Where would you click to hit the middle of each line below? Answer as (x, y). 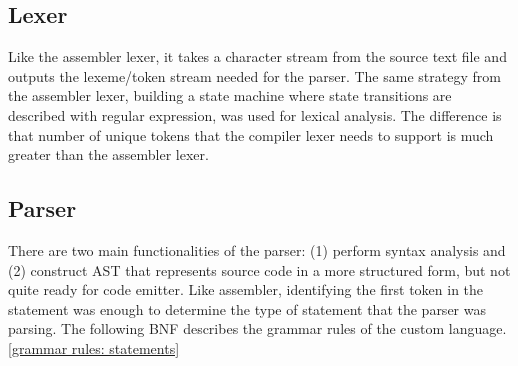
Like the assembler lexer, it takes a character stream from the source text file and (257, 56)
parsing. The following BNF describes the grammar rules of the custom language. (257, 328)
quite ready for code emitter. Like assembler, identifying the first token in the (246, 289)
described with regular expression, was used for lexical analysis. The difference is (255, 114)
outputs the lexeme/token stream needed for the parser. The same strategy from (254, 75)
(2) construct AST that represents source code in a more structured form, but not (259, 269)
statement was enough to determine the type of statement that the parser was (247, 308)
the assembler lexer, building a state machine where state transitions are (230, 95)
